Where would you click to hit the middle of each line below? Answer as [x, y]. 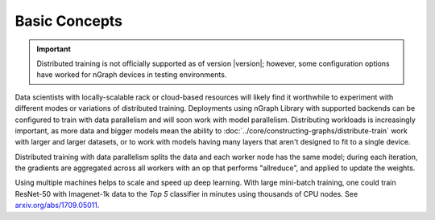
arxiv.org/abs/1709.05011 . [57, 206]
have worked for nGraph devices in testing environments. [132, 75]
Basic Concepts [69, 21]
